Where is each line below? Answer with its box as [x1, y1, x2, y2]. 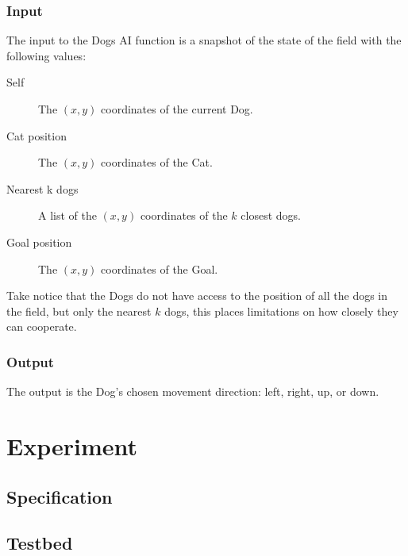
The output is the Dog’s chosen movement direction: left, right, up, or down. [6, 383, 379, 400]
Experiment [6, 429, 138, 462]
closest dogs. [241, 207, 301, 224]
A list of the [38, 207, 97, 224]
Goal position [6, 233, 72, 250]
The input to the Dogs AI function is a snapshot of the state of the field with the [6, 32, 402, 48]
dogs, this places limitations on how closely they [164, 302, 398, 319]
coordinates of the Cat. [101, 154, 213, 171]
